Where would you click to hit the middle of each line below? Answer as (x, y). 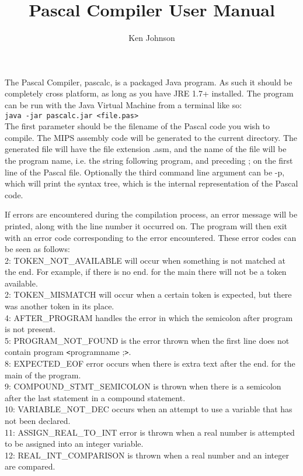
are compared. (30, 466)
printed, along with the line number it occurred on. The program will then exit (146, 225)
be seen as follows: (37, 249)
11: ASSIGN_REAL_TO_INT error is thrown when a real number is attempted (150, 432)
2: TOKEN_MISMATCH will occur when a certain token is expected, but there (148, 294)
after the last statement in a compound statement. (95, 397)
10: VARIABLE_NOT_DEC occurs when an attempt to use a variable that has (149, 409)
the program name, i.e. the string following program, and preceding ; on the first (149, 160)
